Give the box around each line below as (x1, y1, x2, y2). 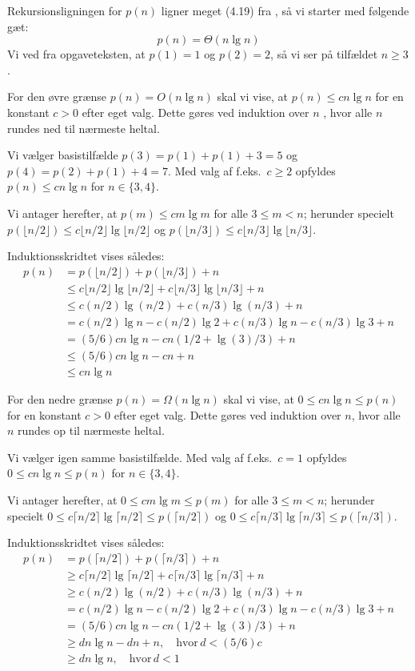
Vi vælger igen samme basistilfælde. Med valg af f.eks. (7, 448, 273, 465)
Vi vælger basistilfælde (7, 147, 118, 163)
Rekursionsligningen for (7, 2, 122, 18)
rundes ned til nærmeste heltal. (7, 119, 160, 136)
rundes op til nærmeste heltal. (18, 422, 165, 439)
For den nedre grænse (7, 390, 113, 407)
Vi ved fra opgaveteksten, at (7, 46, 146, 62)
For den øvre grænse (7, 88, 107, 105)
